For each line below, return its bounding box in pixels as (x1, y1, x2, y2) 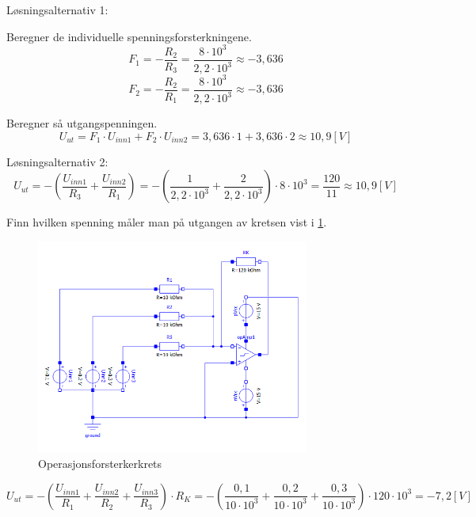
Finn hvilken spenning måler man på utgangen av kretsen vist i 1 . (6, 214, 327, 230)
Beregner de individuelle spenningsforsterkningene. (6, 28, 252, 44)
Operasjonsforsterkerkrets (38, 455, 162, 472)
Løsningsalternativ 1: (6, 2, 109, 17)
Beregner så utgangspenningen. (6, 115, 158, 131)
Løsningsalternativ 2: (6, 153, 109, 169)
